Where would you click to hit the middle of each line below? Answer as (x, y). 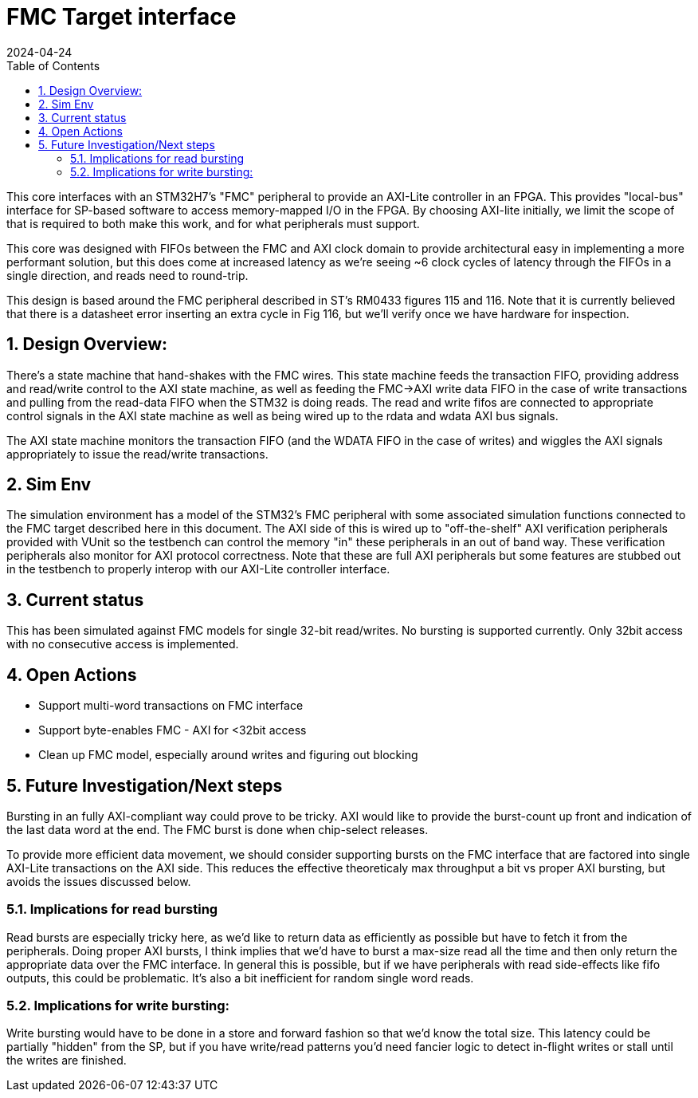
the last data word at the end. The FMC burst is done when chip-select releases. (218, 829)
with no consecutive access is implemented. (123, 644)
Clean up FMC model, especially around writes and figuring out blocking (228, 755)
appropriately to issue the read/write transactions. (137, 454)
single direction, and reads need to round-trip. (127, 275)
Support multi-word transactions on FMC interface (171, 706)
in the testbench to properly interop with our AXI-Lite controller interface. (198, 569)
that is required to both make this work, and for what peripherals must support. (213, 223)
